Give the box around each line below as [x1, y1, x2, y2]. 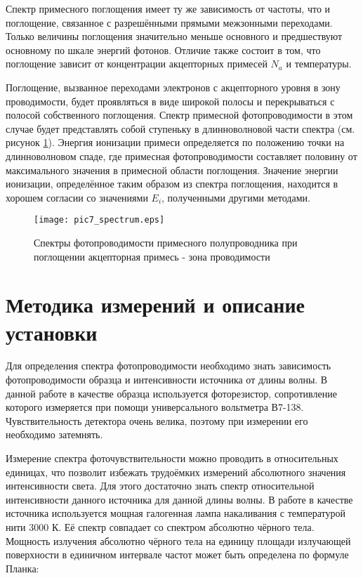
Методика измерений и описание [6, 290, 305, 319]
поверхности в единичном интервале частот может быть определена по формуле [6, 547, 349, 562]
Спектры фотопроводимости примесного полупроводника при [34, 235, 298, 249]
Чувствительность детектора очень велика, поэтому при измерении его [6, 413, 308, 428]
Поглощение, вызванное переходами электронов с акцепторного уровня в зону [6, 79, 341, 94]
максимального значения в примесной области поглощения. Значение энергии [6, 162, 338, 177]
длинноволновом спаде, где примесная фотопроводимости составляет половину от [6, 148, 357, 163]
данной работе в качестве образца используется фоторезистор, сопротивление [6, 386, 337, 400]
